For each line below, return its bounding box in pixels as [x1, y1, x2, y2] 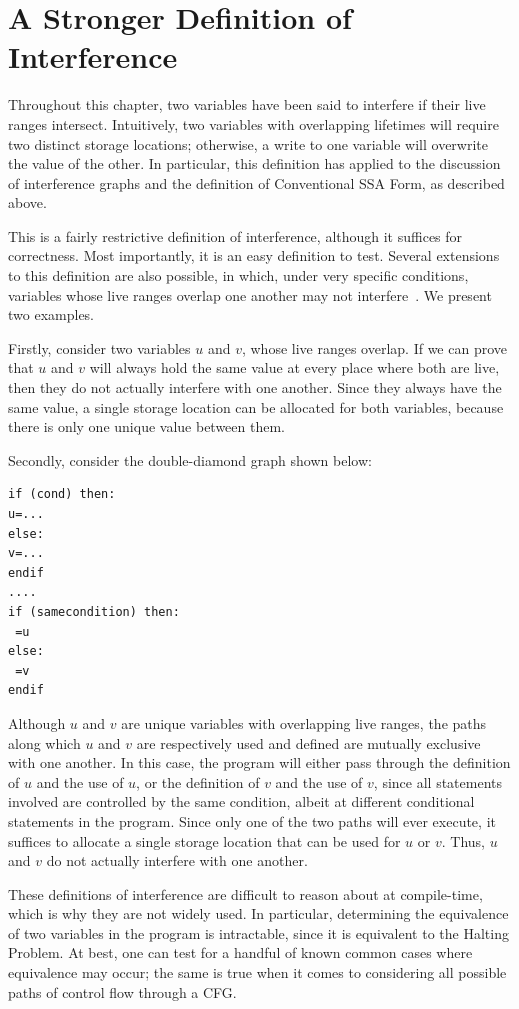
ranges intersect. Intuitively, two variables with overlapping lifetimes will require [8, 113, 499, 134]
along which [8, 732, 81, 753]
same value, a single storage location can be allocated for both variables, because [8, 396, 504, 417]
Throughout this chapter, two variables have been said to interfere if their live [8, 94, 486, 115]
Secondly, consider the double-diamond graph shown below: [8, 449, 372, 470]
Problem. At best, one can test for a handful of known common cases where [8, 942, 473, 963]
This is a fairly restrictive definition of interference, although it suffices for [8, 225, 463, 246]
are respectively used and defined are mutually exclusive [136, 732, 481, 753]
